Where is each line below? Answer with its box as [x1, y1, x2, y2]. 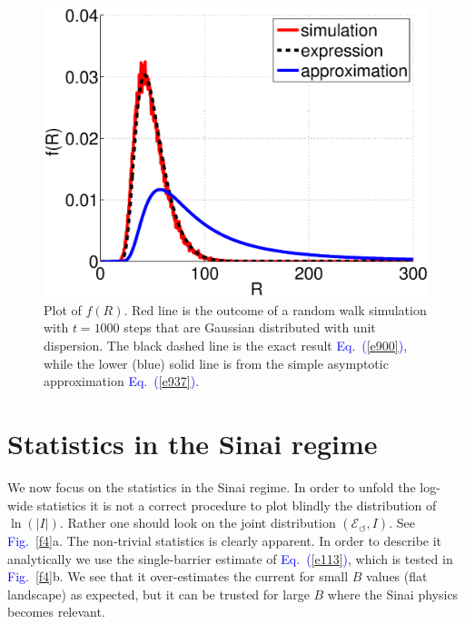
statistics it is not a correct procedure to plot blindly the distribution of [36, 495, 437, 514]
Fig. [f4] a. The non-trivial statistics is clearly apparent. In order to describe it [7, 531, 442, 550]
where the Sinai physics [327, 584, 459, 603]
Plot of [44, 300, 82, 319]
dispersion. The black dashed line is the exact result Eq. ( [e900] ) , [44, 336, 408, 355]
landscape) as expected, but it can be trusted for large [7, 584, 310, 603]
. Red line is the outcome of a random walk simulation [124, 300, 427, 319]
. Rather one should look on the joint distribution [59, 513, 336, 532]
